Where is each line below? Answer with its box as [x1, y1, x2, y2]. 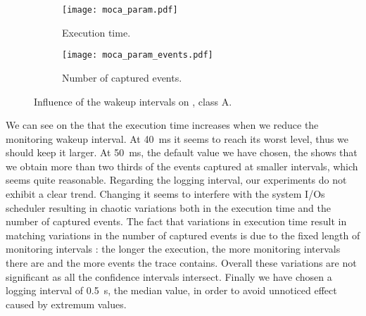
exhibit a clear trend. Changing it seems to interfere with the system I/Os [6, 187, 325, 201]
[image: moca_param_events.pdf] [62, 50, 213, 61]
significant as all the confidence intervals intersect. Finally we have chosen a [6, 269, 332, 284]
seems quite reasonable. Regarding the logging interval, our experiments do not [6, 172, 347, 187]
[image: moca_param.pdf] [62, 5, 178, 15]
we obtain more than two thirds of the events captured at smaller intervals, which [6, 158, 358, 173]
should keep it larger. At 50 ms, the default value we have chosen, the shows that [6, 145, 358, 160]
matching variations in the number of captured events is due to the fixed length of [6, 227, 360, 242]
